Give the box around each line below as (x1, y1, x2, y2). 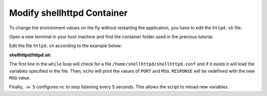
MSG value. (9, 75, 31, 81)
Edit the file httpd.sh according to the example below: (9, 43, 122, 49)
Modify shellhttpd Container (9, 7, 128, 18)
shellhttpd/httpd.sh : (9, 52, 52, 58)
